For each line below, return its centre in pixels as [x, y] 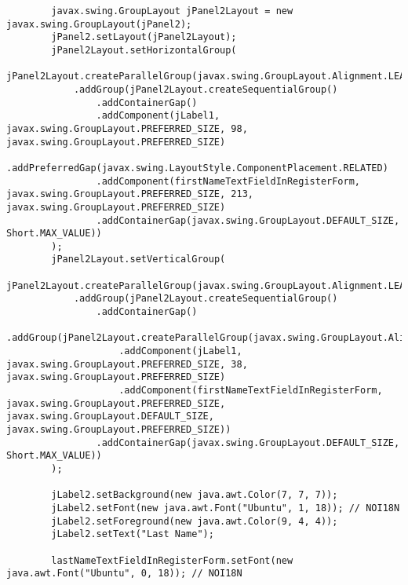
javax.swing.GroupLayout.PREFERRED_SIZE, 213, [130, 194]
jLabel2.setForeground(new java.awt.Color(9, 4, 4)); [195, 521]
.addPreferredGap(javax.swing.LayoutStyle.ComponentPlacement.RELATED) [197, 168]
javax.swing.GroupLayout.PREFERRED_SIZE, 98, [127, 128]
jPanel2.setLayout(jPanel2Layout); [144, 37]
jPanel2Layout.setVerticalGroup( [138, 260]
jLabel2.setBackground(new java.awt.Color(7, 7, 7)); [195, 495]
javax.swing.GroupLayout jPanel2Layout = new [172, 11]
